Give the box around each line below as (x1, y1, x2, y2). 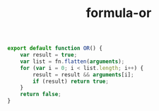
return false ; (20, 90, 61, 98)
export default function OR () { (7, 45, 102, 52)
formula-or (86, 5, 152, 21)
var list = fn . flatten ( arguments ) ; (20, 58, 125, 65)
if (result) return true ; (33, 78, 110, 85)
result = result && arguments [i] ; (33, 71, 134, 78)
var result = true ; (20, 52, 78, 59)
